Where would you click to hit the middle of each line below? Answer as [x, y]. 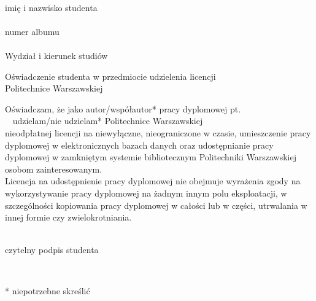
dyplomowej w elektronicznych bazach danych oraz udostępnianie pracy [139, 145]
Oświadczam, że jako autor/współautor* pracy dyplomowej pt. [123, 108]
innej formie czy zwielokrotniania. [68, 217]
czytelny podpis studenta [52, 250]
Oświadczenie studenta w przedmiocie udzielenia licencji [110, 76]
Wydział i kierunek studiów [56, 55]
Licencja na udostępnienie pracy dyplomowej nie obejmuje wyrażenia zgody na [153, 181]
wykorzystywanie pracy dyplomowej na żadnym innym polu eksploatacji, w [146, 193]
